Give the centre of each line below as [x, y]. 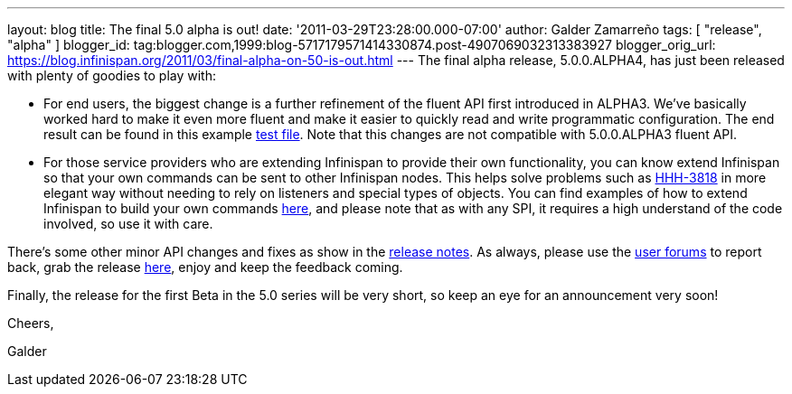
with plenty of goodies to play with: [112, 75]
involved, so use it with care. [128, 224]
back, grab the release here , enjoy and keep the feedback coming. [205, 267]
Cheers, [31, 323]
